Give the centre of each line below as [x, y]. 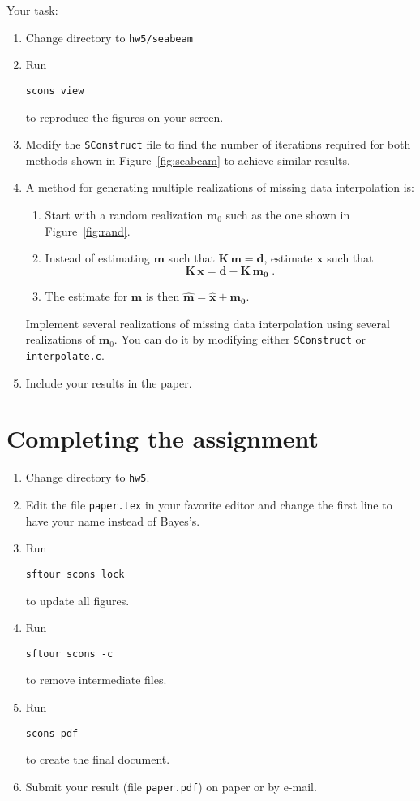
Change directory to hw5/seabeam [109, 37]
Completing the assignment [163, 438]
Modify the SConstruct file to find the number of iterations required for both [218, 144]
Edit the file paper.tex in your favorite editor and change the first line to [209, 505]
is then [163, 296]
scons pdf [52, 733]
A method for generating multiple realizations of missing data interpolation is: [220, 187]
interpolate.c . [65, 355]
